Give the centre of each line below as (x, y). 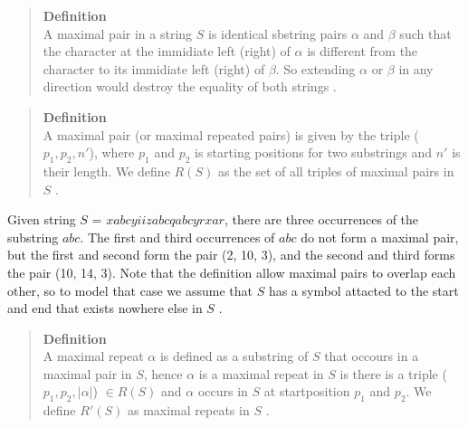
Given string (42, 219)
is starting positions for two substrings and (314, 152)
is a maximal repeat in (261, 373)
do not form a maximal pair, (380, 237)
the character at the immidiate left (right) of (167, 51)
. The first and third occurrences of (177, 237)
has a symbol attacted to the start (363, 290)
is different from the (363, 51)
